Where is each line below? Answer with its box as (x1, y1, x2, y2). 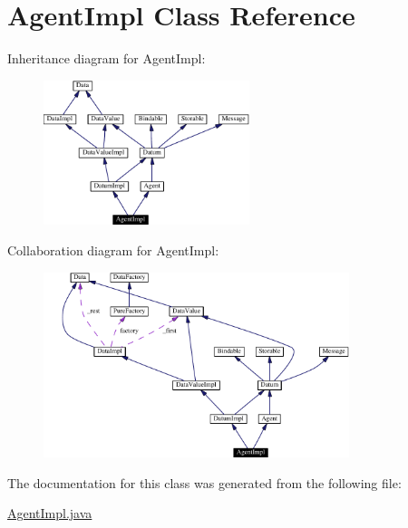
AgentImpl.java (7, 504, 92, 523)
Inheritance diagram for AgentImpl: (7, 49, 206, 68)
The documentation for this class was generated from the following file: (7, 473, 402, 492)
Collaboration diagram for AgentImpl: (7, 240, 219, 259)
